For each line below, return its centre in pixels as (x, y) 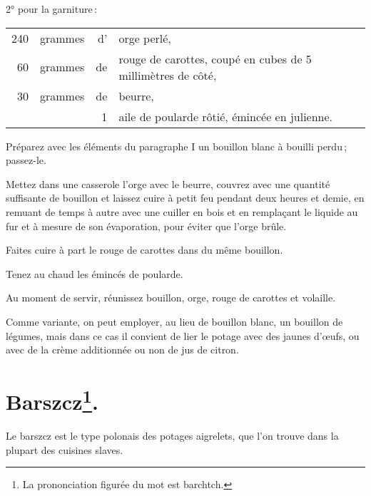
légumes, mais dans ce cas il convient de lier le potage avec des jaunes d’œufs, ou (183, 335)
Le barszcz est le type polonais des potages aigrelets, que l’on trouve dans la (172, 436)
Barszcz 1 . (52, 400)
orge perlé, (145, 38)
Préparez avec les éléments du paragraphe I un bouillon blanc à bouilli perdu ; (177, 146)
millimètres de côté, (168, 75)
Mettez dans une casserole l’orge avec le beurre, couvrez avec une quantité (168, 184)
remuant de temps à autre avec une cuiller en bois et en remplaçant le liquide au (182, 211)
